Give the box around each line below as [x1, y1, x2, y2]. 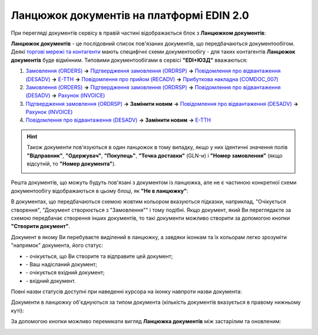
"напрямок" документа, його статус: [11, 242, 103, 249]
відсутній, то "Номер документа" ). [26, 160, 116, 168]
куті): [11, 307, 24, 314]
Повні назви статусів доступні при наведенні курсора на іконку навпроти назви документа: [11, 288, 242, 295]
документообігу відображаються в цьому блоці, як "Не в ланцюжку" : [11, 187, 188, 194]
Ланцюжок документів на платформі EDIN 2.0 [11, 9, 250, 22]
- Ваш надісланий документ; [25, 260, 97, 267]
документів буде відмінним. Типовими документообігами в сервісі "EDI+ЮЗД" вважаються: [11, 56, 248, 63]
